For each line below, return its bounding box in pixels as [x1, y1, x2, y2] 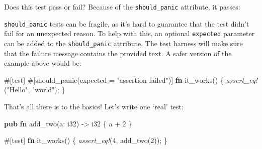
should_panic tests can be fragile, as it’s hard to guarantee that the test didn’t [4, 18, 249, 29]
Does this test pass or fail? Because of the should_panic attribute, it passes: [4, 2, 240, 12]
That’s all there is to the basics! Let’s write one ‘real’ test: [4, 101, 184, 111]
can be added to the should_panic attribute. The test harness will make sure [4, 38, 243, 48]
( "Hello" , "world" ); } [4, 84, 65, 95]
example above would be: [4, 58, 81, 68]
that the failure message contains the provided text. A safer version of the [4, 48, 232, 58]
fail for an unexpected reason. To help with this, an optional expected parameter [4, 28, 255, 39]
